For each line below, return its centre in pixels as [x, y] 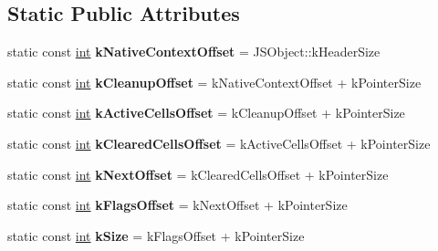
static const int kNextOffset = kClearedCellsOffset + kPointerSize [198, 174]
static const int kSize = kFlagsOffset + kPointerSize [156, 235]
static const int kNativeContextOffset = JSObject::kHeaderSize [194, 52]
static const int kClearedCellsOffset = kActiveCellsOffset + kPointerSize [219, 143]
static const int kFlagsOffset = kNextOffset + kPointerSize [177, 205]
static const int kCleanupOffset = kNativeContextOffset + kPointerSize [214, 82]
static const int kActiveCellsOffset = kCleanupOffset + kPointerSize [206, 113]
